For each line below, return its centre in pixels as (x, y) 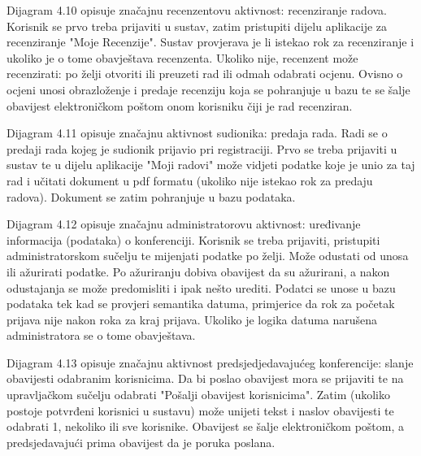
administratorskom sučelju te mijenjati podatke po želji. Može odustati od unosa (208, 256)
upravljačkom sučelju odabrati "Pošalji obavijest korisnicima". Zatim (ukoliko (198, 395)
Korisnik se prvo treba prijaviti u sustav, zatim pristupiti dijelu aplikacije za (197, 26)
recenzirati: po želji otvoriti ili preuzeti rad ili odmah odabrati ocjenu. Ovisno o (205, 74)
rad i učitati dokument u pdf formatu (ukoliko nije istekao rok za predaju (190, 180)
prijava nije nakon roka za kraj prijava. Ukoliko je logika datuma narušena (192, 319)
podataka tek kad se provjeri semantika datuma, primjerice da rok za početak (201, 304)
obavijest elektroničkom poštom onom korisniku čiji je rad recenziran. (180, 105)
